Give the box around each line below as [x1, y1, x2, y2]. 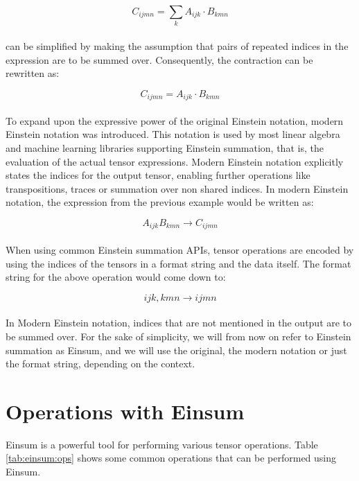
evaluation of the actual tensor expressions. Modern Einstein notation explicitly [6, 154, 344, 168]
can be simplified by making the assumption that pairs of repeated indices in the [6, 38, 349, 53]
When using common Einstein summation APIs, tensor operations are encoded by [6, 242, 354, 256]
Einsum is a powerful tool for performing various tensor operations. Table [6, 437, 318, 451]
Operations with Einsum [6, 396, 245, 425]
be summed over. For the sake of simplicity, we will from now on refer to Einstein [6, 329, 351, 343]
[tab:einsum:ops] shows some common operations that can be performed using [6, 451, 337, 465]
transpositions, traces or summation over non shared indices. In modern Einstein [6, 181, 349, 195]
